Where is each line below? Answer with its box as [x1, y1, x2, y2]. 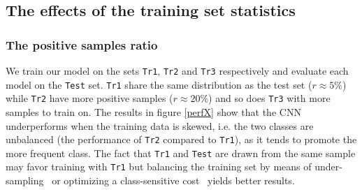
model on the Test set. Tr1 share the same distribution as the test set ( [6, 77, 312, 91]
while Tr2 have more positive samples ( [6, 91, 173, 105]
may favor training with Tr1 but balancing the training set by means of [6, 159, 312, 174]
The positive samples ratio [6, 36, 158, 53]
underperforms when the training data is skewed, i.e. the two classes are [6, 118, 314, 133]
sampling [6, 173, 44, 188]
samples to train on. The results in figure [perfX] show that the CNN [6, 104, 301, 119]
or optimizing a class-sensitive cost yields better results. [52, 173, 295, 188]
